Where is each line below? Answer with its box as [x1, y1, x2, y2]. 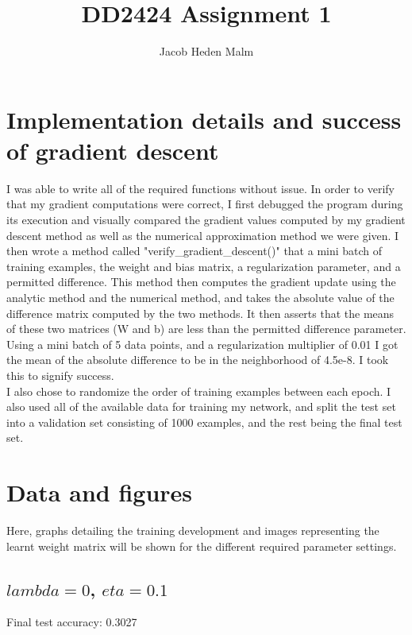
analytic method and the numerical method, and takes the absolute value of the [6, 289, 395, 305]
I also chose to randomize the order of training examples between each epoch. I [6, 382, 391, 399]
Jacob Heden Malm [159, 43, 254, 60]
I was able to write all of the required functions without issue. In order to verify [6, 180, 395, 196]
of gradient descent [6, 134, 219, 166]
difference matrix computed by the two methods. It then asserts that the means [6, 304, 395, 321]
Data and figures [6, 476, 193, 509]
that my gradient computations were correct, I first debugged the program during [6, 196, 403, 212]
